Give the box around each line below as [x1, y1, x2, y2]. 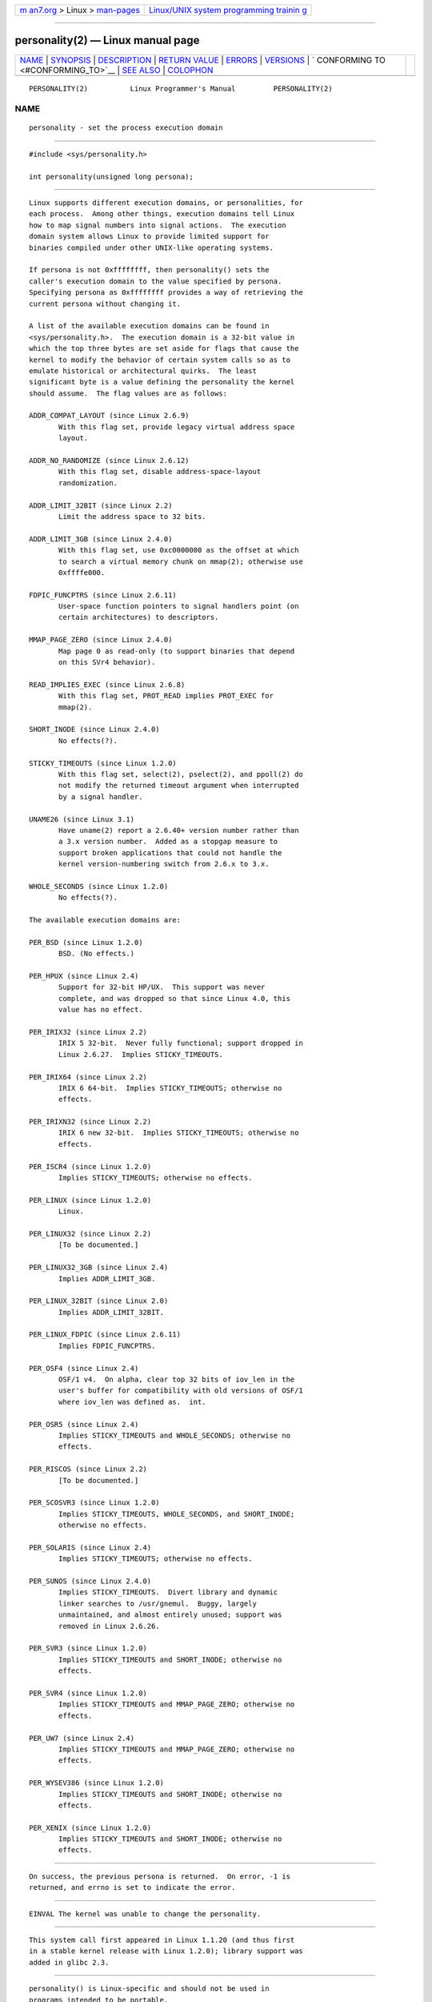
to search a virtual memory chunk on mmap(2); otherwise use [58, 557, 303, 566]
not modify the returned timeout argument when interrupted [58, 781, 299, 790]
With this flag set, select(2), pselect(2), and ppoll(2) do [58, 770, 303, 778]
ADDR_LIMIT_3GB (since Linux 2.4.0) [29, 534, 173, 544]
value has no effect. [58, 1005, 143, 1015]
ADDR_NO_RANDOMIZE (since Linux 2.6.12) [29, 456, 190, 465]
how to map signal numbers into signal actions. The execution [29, 220, 287, 230]
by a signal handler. [58, 792, 143, 801]
